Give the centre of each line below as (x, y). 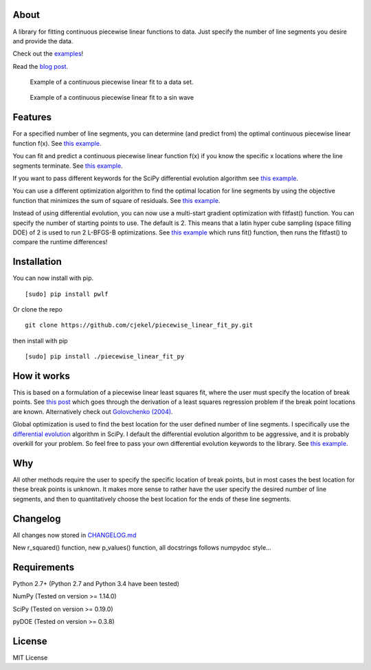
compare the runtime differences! (60, 242)
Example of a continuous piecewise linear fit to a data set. (112, 82)
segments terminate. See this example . (68, 166)
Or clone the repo (38, 309)
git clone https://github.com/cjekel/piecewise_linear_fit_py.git (139, 325)
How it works (41, 376)
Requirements (44, 567)
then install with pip (40, 341)
